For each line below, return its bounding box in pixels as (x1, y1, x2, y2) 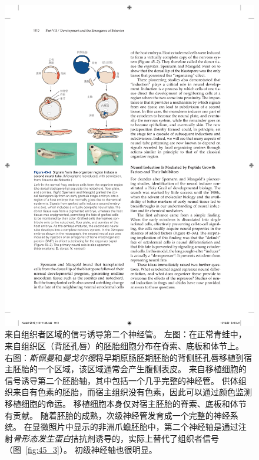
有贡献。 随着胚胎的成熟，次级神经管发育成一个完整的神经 (5, 409, 230, 421)
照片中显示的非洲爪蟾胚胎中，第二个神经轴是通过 (48, 420, 238, 433)
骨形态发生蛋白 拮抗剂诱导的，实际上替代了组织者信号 (13, 432, 219, 444)
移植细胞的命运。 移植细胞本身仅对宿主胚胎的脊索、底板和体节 (5, 397, 247, 409)
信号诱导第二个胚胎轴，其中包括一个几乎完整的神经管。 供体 (5, 374, 238, 386)
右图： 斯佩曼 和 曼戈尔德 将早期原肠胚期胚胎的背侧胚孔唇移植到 (5, 351, 244, 363)
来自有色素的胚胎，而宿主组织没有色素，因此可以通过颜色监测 (12, 386, 252, 398)
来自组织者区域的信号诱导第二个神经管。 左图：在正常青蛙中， (5, 328, 247, 340)
